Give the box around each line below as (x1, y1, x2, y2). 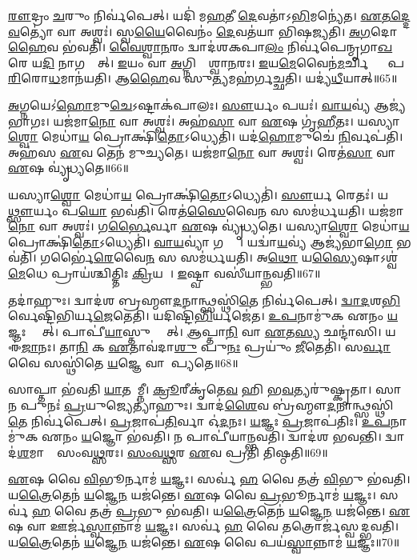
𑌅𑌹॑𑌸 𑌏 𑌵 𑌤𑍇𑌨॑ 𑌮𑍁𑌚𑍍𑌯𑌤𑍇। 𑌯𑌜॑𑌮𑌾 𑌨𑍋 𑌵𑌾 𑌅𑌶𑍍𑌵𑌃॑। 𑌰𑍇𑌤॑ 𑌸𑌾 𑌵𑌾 (8, 143, 396, 160)
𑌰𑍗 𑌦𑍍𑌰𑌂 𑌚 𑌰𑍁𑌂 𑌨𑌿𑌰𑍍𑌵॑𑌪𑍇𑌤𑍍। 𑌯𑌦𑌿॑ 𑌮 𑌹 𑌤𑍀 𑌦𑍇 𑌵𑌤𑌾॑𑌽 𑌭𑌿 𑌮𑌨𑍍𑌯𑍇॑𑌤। (8, 7, 357, 23)
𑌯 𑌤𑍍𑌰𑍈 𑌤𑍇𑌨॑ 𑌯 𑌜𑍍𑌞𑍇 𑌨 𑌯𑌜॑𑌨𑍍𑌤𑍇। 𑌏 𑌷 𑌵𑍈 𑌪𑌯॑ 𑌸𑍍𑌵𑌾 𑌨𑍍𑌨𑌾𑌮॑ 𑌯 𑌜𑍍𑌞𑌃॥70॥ (8, 533, 400, 550)
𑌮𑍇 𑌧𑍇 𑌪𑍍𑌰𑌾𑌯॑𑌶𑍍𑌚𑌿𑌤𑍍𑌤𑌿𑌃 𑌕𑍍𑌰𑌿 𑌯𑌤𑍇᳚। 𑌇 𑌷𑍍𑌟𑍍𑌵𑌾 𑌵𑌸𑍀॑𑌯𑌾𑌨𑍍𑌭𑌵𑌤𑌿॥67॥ (8, 264, 321, 281)
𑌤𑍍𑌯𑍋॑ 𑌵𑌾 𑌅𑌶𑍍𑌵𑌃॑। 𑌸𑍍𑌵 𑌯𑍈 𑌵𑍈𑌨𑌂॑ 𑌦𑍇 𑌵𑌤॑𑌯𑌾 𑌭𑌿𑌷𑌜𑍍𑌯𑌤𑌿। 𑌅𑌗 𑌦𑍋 (19, 22, 398, 39)
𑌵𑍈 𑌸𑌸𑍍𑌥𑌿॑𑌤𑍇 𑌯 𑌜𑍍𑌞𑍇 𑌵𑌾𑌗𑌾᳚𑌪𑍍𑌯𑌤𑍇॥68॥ (8, 354, 239, 370)
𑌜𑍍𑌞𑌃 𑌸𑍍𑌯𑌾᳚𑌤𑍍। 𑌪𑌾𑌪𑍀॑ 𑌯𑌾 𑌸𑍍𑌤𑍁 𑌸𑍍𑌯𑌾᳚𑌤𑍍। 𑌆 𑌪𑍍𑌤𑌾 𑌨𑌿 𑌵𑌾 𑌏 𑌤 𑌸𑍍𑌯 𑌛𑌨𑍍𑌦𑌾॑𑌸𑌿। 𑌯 (8, 322, 396, 339)
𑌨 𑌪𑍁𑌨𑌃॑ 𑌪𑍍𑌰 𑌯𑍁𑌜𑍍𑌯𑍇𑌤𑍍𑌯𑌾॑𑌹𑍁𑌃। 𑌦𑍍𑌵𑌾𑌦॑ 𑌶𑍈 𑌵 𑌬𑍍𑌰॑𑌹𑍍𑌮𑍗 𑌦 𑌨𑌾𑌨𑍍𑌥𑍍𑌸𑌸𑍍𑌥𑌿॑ (8, 397, 394, 414)
